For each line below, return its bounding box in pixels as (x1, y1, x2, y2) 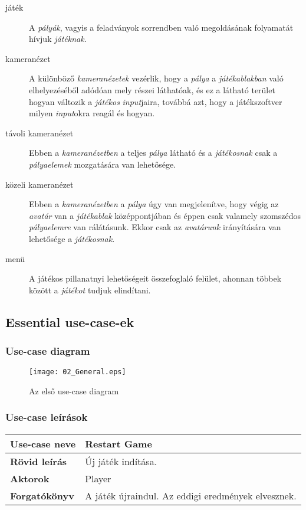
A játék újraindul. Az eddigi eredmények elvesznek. (85, 488, 297, 502)
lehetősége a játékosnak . (29, 232, 115, 244)
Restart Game (85, 436, 152, 450)
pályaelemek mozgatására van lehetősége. (29, 158, 176, 170)
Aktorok (10, 471, 50, 485)
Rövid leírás (10, 454, 67, 468)
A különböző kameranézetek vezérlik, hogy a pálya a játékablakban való (29, 72, 284, 84)
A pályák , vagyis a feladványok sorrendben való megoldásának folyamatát (29, 21, 294, 33)
